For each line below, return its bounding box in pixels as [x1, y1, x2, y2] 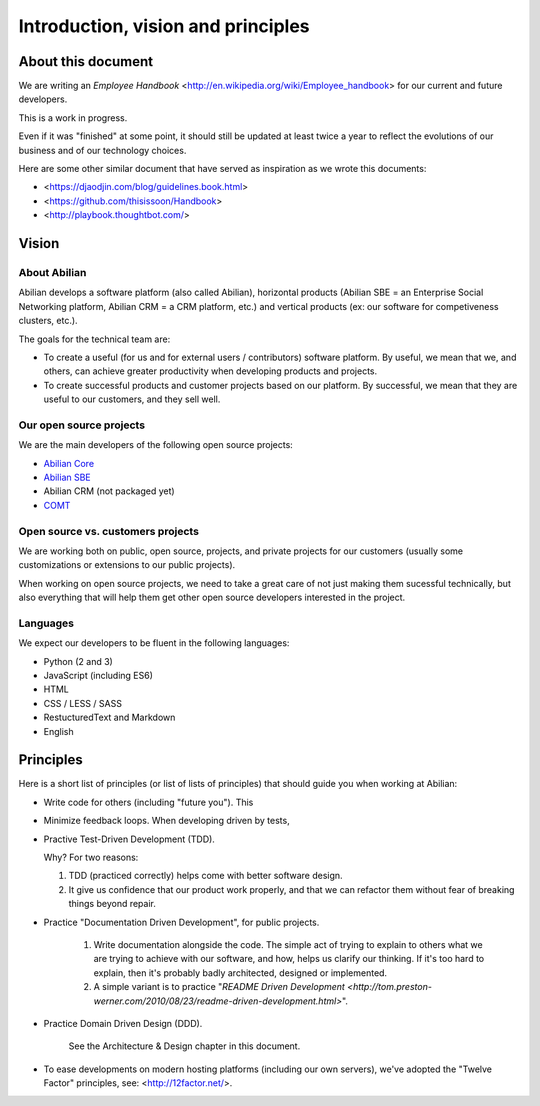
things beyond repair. [68, 898, 157, 910]
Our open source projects [18, 418, 145, 432]
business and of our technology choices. [18, 144, 187, 156]
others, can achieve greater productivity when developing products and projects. [43, 365, 378, 377]
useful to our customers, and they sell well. [43, 393, 221, 405]
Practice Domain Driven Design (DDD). [43, 1017, 203, 1029]
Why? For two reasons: [43, 851, 139, 864]
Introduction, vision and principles [18, 15, 310, 37]
